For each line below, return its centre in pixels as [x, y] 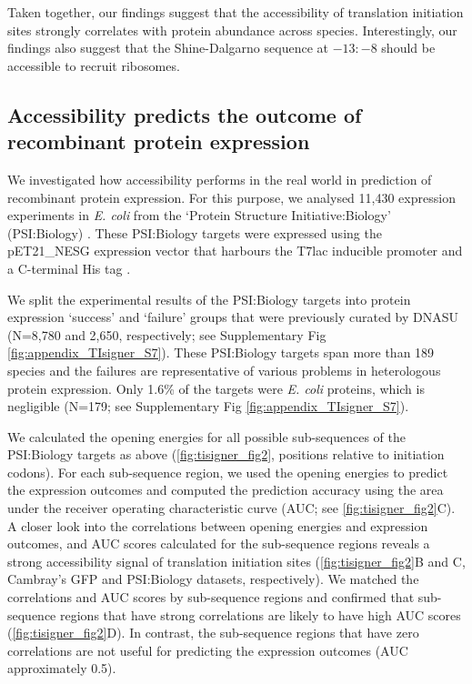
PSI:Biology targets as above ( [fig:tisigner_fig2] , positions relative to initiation [226, 454]
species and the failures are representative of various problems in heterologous [224, 370]
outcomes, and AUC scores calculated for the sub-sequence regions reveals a [219, 543]
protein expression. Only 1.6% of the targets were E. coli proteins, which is [216, 388]
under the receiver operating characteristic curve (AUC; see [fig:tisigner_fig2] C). [231, 508]
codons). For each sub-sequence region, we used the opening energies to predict [228, 472]
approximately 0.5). [62, 668]
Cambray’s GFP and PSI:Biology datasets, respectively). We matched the [213, 579]
